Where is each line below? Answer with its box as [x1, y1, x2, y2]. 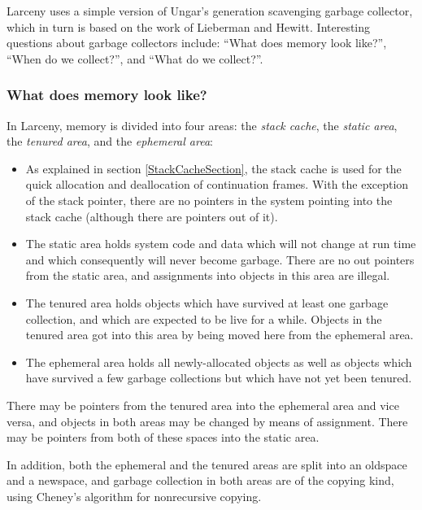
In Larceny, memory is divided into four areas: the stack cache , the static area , [7, 116, 398, 133]
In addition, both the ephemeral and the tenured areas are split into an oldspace [7, 456, 407, 473]
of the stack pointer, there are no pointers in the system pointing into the [25, 191, 393, 208]
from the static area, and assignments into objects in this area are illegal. [25, 267, 390, 284]
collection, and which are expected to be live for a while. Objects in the [25, 310, 382, 327]
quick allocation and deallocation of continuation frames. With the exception [25, 176, 409, 193]
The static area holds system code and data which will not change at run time [25, 235, 416, 252]
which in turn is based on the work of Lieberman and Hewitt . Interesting [7, 18, 371, 35]
